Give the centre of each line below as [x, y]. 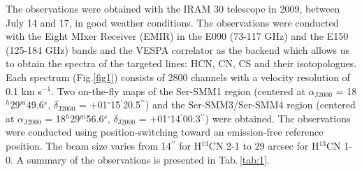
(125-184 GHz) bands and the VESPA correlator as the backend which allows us [178, 49]
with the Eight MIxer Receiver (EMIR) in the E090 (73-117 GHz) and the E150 [177, 36]
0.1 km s [24, 91]
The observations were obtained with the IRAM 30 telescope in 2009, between [173, 8]
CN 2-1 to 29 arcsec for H [264, 145]
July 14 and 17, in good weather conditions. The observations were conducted [172, 22]
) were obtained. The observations [278, 118]
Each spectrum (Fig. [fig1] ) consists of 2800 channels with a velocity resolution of [178, 77]
